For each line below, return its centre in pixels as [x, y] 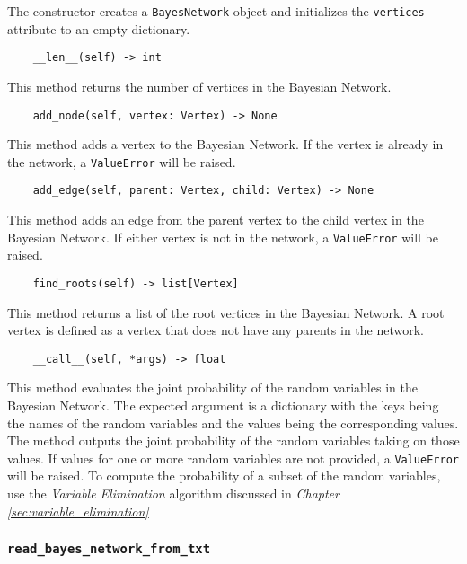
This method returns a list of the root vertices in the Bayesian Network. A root [226, 312]
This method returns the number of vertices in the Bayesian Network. [199, 86]
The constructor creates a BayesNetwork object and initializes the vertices [216, 11]
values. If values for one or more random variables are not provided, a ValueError [233, 458]
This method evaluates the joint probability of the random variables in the [212, 388]
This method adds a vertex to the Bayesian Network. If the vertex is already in [225, 144]
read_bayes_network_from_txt [109, 549]
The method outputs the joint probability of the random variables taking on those [233, 441]
